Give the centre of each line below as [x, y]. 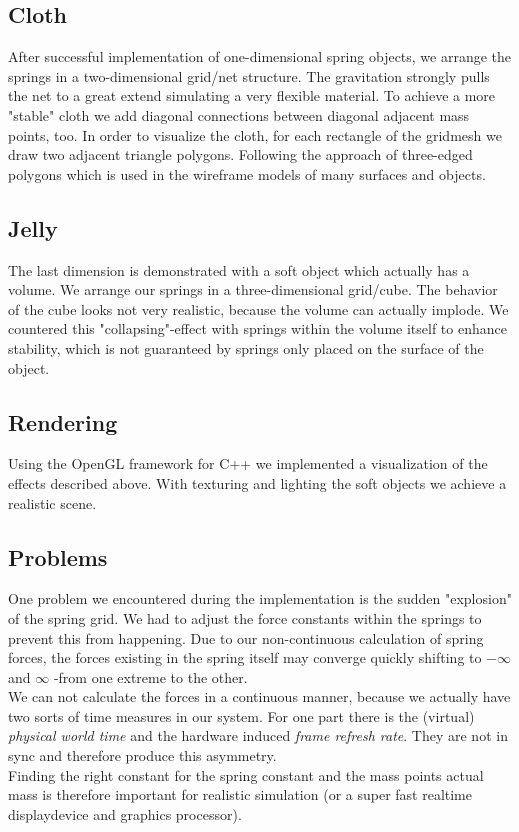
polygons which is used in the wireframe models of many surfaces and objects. [247, 173]
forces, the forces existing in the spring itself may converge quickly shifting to [245, 657]
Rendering [63, 421]
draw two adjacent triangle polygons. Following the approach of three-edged [240, 154]
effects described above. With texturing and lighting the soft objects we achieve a [257, 482]
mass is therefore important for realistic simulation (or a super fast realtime [240, 794]
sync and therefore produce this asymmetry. [142, 755]
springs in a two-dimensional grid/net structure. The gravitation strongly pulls [249, 75]
